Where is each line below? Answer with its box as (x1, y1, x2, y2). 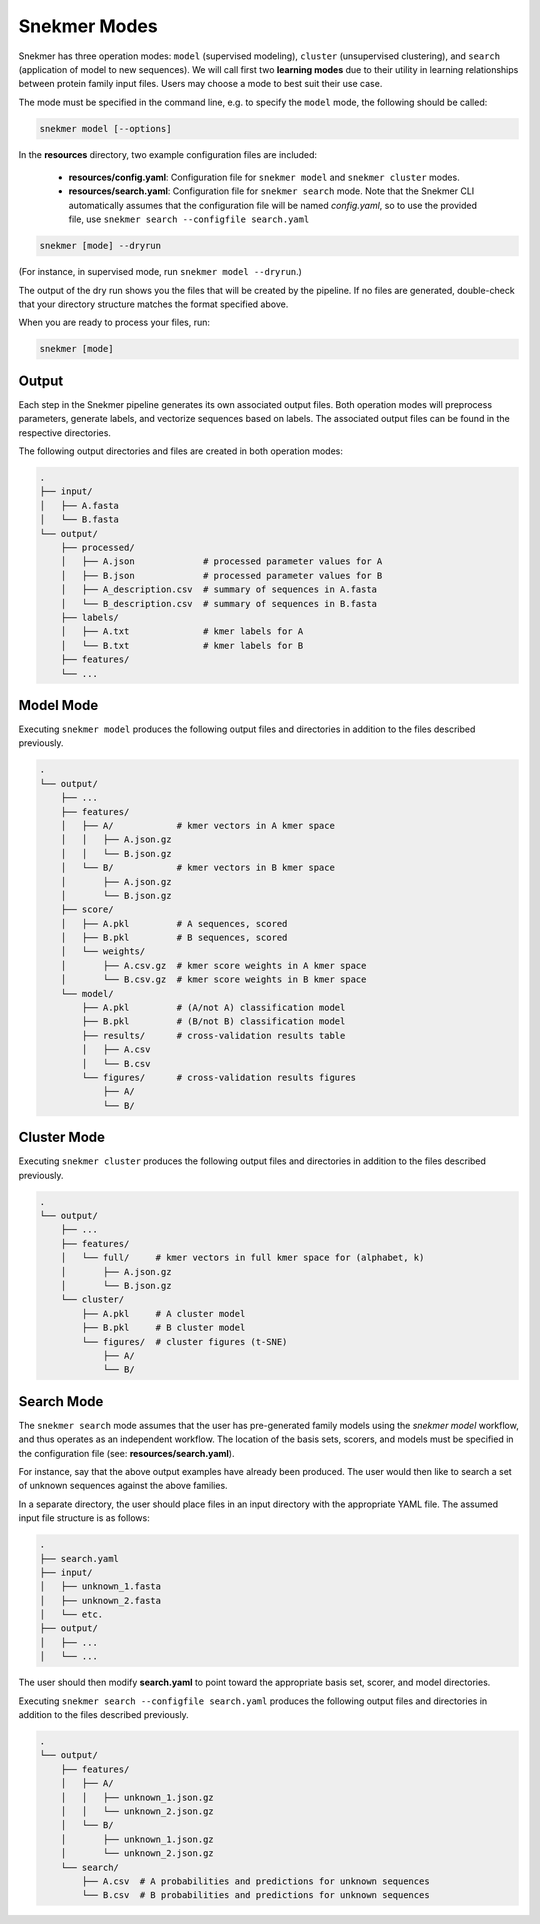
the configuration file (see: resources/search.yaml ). (18, 1447, 235, 1459)
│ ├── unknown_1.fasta (39, 1581, 162, 1592)
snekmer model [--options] (39, 123, 172, 134)
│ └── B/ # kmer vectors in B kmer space (60, 862, 335, 874)
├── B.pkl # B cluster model (81, 1322, 246, 1334)
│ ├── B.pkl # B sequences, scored (60, 932, 288, 944)
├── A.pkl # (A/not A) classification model (81, 1002, 346, 1014)
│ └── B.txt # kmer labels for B (60, 640, 304, 651)
